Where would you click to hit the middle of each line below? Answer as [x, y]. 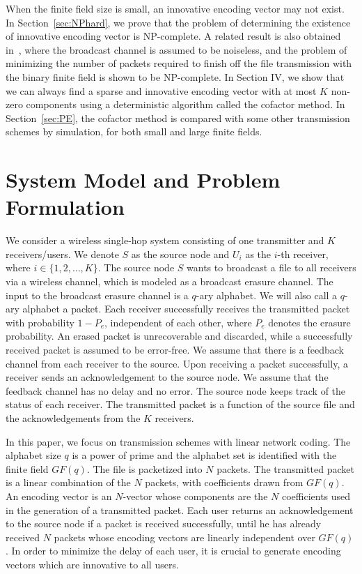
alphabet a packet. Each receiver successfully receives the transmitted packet [186, 309]
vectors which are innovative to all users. [92, 564]
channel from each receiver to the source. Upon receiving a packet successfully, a [177, 363]
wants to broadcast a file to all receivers [271, 267]
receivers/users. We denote [62, 254]
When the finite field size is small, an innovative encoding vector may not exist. [175, 8]
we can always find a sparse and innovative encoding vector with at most [161, 90]
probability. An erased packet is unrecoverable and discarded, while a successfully [179, 336]
